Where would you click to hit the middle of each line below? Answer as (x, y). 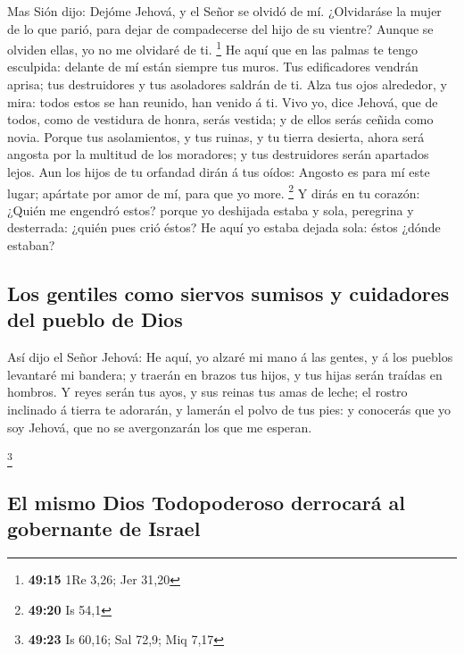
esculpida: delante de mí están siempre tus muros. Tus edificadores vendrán (213, 67)
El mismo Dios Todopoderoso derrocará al (206, 502)
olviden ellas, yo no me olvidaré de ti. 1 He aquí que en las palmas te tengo (212, 48)
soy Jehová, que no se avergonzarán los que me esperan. (160, 427)
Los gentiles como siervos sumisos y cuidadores (228, 293)
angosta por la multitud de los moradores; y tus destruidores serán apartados (218, 154)
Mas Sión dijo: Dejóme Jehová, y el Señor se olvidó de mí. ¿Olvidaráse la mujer (224, 11)
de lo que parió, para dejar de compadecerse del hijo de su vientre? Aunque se (220, 28)
